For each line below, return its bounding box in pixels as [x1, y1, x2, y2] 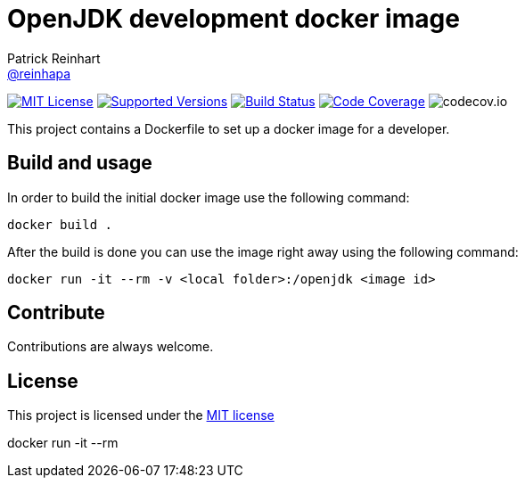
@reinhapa [7, 65, 71, 81]
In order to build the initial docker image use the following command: [7, 189, 410, 205]
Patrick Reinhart [7, 50, 101, 66]
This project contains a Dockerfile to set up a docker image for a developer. [7, 120, 450, 136]
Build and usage [7, 152, 152, 175]
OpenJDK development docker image [7, 4, 460, 34]
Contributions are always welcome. [7, 339, 214, 355]
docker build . [7, 217, 113, 232]
